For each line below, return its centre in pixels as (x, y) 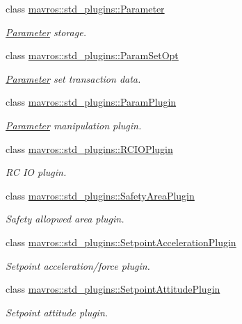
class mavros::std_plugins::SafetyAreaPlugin (100, 195)
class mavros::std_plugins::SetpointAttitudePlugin (113, 289)
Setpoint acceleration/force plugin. (78, 265)
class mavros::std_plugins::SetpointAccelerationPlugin (121, 242)
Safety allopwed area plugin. (65, 219)
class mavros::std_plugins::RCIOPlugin (89, 148)
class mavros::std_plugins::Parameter (85, 8)
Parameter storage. (46, 32)
